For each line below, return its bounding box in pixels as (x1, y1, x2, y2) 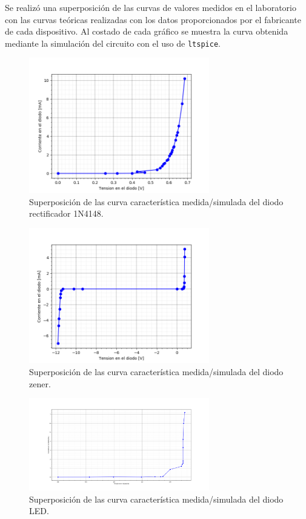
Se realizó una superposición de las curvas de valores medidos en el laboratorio (5, 1, 296, 13)
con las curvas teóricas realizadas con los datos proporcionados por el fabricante (5, 13, 301, 25)
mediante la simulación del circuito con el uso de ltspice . (5, 36, 221, 49)
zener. (29, 377, 51, 390)
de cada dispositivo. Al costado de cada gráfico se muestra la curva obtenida (5, 25, 288, 38)
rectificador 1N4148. (29, 207, 104, 220)
